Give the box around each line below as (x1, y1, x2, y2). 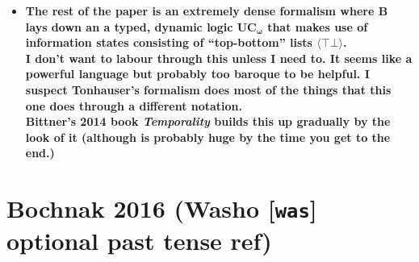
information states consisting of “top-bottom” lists (25, 34, 312, 51)
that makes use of (267, 18, 368, 35)
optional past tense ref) (6, 224, 272, 257)
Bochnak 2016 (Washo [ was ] (6, 192, 317, 225)
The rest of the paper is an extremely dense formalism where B (25, 2, 388, 19)
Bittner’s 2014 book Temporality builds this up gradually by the (25, 113, 391, 130)
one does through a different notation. (25, 97, 243, 114)
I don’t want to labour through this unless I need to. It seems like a (25, 49, 413, 66)
